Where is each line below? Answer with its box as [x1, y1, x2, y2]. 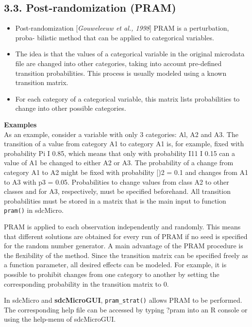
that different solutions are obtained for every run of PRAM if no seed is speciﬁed [4, 231, 248, 241]
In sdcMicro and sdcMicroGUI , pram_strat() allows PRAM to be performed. [4, 295, 242, 305]
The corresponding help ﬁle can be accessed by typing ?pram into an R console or [4, 304, 248, 314]
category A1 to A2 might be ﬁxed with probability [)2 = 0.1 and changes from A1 [4, 167, 249, 177]
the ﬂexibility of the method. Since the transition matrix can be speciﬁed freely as [4, 250, 248, 260]
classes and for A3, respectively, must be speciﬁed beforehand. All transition [4, 186, 231, 196]
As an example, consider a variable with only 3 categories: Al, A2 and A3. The [4, 129, 238, 139]
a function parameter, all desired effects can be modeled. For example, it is [4, 259, 227, 270]
